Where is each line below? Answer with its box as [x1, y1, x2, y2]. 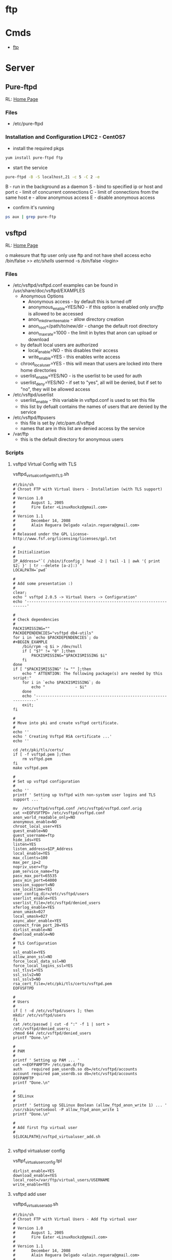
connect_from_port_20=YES [12, 922, 68, 928]
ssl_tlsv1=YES [12, 968, 43, 973]
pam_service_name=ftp [12, 868, 59, 874]
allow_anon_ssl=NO [12, 954, 52, 959]
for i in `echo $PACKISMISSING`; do [22, 680, 101, 685]
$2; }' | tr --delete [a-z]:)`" [12, 563, 82, 568]
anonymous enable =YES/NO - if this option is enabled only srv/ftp [28, 304, 164, 311]
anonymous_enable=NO [12, 819, 57, 824]
